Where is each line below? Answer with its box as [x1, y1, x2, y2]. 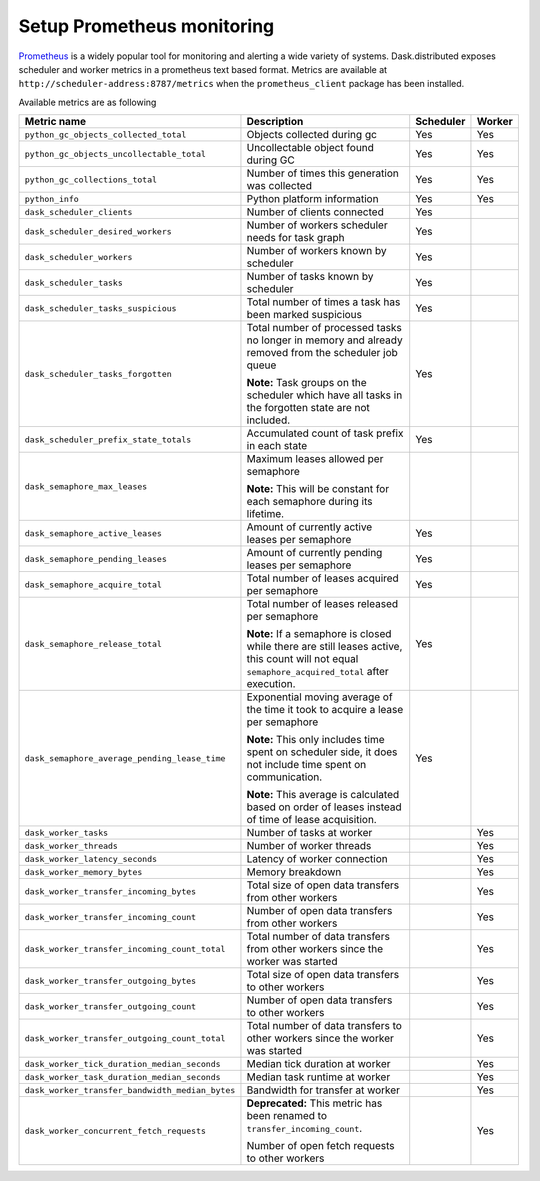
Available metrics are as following [18, 96, 157, 108]
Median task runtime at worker [246, 1070, 391, 1084]
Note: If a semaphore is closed [246, 627, 392, 641]
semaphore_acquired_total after [246, 665, 389, 679]
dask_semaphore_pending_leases [24, 553, 167, 564]
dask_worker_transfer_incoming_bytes [24, 886, 197, 897]
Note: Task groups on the [246, 376, 367, 390]
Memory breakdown [246, 865, 342, 879]
